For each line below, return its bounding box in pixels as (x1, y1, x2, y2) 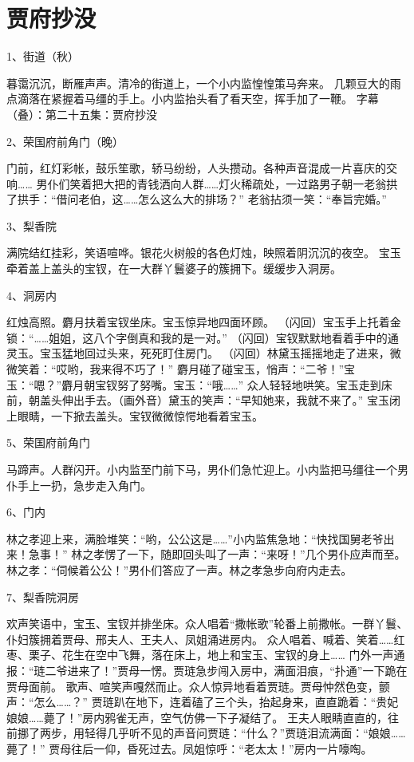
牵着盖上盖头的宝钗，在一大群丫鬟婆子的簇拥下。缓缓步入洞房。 (6, 260, 341, 277)
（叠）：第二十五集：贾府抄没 (6, 105, 157, 122)
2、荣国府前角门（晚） (6, 132, 124, 149)
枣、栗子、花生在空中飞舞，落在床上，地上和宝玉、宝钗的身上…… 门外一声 (6, 646, 394, 663)
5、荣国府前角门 (6, 434, 90, 451)
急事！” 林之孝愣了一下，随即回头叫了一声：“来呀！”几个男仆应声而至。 (28, 546, 406, 563)
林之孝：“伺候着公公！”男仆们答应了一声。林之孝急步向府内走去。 (6, 561, 353, 578)
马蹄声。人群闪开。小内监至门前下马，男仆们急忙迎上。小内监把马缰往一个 (6, 461, 397, 477)
